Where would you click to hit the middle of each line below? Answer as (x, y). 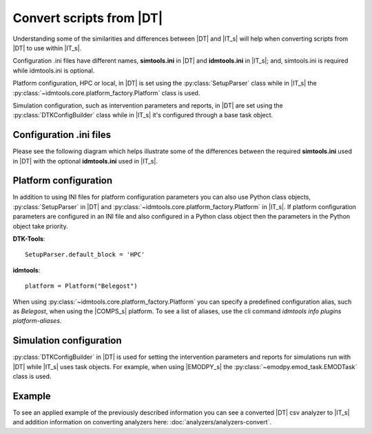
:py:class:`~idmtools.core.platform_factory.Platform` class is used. (106, 92)
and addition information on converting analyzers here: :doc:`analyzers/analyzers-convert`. (142, 422)
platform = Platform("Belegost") (81, 286)
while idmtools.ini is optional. (54, 70)
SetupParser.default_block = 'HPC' (85, 255)
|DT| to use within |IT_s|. (47, 48)
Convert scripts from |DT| (88, 18)
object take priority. (40, 226)
